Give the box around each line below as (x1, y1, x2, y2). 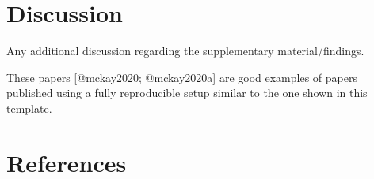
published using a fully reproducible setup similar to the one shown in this (6, 84, 368, 101)
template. (6, 99, 52, 116)
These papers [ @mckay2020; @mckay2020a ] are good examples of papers (6, 69, 357, 85)
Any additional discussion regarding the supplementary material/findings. (6, 43, 364, 59)
